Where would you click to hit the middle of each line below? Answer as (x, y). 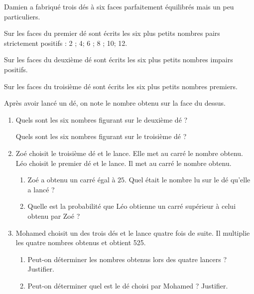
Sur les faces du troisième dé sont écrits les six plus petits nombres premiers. (121, 86)
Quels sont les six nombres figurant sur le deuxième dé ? (102, 119)
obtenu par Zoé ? (54, 216)
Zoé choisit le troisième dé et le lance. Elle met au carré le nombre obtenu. (129, 153)
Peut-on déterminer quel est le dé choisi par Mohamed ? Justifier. (128, 285)
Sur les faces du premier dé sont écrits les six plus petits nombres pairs (112, 33)
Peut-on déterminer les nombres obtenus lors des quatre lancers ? (127, 259)
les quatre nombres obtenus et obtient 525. (81, 242)
